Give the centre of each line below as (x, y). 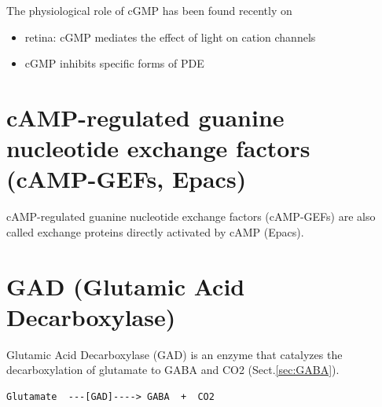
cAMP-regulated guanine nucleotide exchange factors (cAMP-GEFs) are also (191, 216)
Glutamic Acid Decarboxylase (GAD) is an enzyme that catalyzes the (174, 354)
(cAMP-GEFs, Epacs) (127, 179)
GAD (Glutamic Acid (126, 286)
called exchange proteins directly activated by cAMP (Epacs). (155, 231)
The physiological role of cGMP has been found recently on (149, 10)
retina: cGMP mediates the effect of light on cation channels (170, 37)
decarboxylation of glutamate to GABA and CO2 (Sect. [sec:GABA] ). (173, 370)
